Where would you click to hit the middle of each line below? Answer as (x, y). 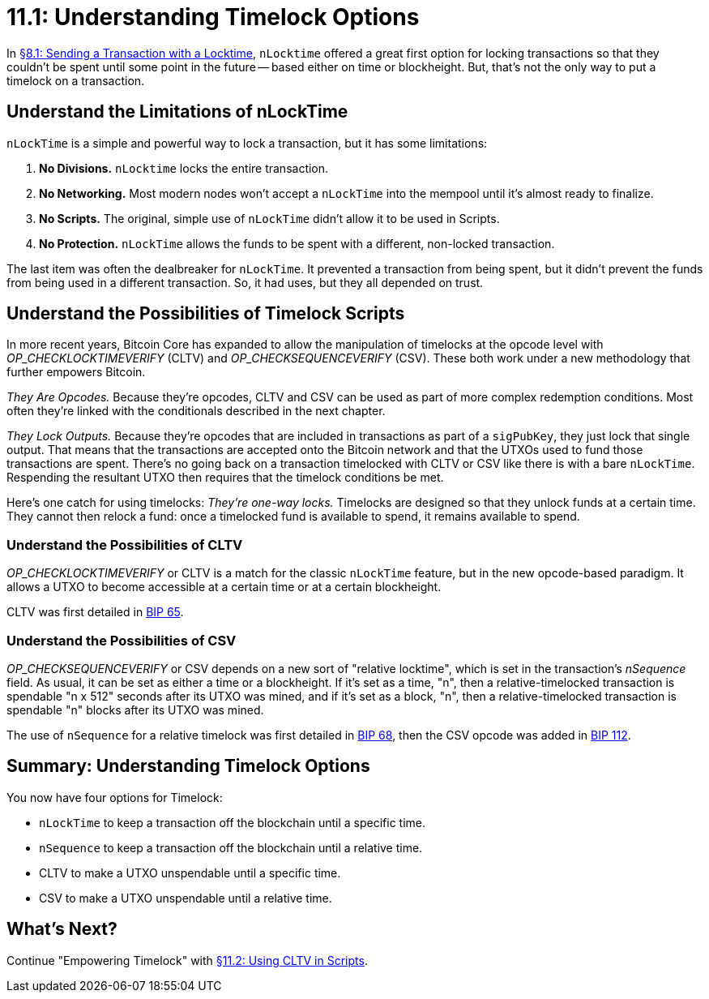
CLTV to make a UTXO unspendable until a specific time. (190, 873)
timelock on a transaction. (76, 80)
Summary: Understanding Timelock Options (188, 766)
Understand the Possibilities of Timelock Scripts (206, 314)
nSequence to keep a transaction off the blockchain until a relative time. (231, 847)
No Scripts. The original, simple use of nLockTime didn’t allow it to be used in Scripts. (269, 218)
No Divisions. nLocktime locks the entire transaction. (184, 168)
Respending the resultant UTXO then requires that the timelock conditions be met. (225, 478)
